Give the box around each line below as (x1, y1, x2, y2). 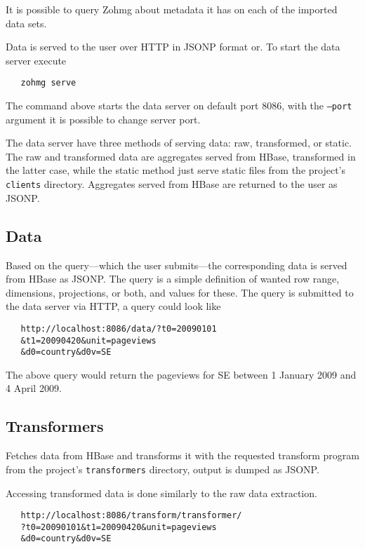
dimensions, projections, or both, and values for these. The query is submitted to (6, 285, 354, 299)
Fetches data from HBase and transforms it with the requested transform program (6, 448, 359, 463)
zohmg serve (20, 78, 77, 88)
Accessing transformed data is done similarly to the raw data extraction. (6, 485, 317, 500)
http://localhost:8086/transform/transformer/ (20, 510, 242, 521)
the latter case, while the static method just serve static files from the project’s (6, 163, 346, 177)
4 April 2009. (6, 381, 62, 395)
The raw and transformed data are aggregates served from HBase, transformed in (6, 149, 356, 163)
